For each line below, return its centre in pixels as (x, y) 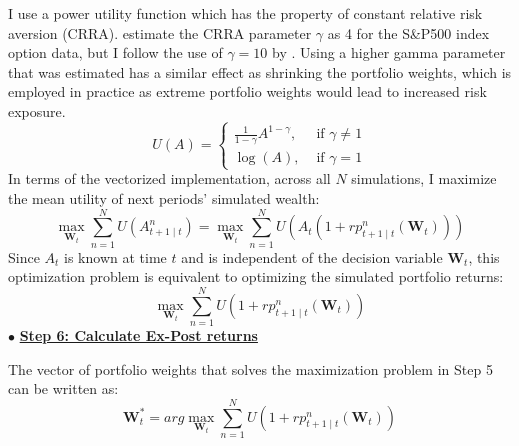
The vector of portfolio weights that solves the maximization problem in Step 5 (250, 368)
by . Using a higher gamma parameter (389, 52)
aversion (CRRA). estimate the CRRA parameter (160, 32)
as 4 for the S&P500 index (408, 32)
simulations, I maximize (424, 178)
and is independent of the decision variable (312, 256)
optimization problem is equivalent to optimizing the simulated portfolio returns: (256, 276)
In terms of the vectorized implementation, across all (169, 178)
